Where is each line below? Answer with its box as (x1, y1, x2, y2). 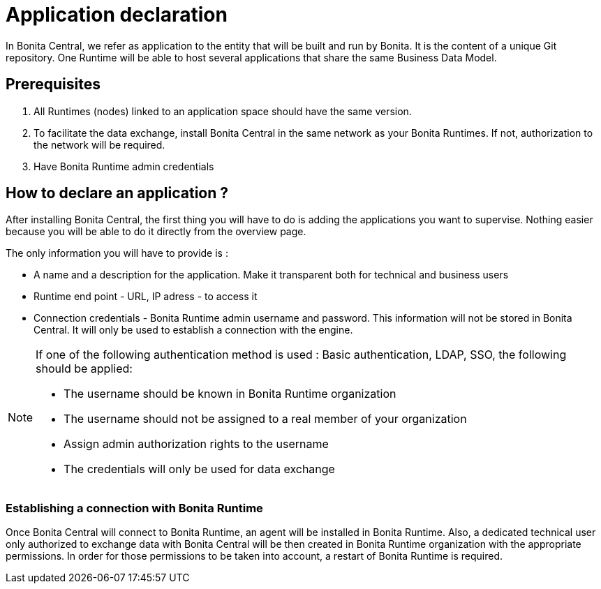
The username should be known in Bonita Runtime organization (64, 387, 396, 401)
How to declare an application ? (6, 184, 229, 202)
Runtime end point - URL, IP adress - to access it (34, 290, 258, 303)
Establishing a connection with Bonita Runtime (6, 500, 263, 515)
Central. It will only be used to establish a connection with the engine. (34, 324, 353, 336)
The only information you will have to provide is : (6, 247, 228, 260)
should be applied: (36, 361, 133, 376)
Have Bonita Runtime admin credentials (34, 160, 214, 172)
